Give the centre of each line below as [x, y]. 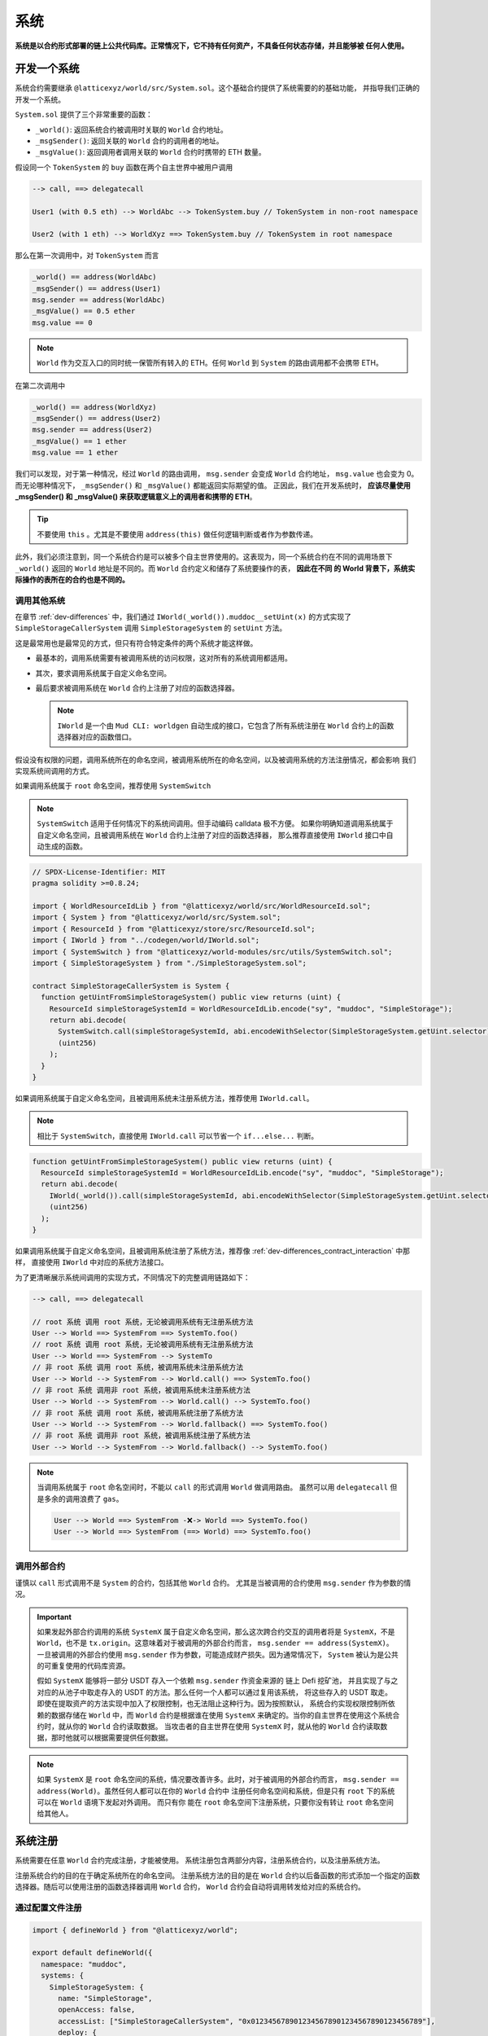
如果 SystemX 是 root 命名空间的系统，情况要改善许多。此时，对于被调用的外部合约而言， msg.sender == [218, 1779]
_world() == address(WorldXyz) [95, 407]
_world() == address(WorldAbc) [95, 277]
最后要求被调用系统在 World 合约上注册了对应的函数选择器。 [137, 688]
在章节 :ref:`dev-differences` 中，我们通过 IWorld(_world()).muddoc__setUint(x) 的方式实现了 [183, 617]
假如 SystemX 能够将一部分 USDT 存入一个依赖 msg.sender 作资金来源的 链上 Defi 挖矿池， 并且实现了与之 [218, 1681]
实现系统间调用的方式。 [54, 770]
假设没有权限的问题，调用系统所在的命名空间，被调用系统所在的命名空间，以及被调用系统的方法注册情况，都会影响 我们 [216, 759]
